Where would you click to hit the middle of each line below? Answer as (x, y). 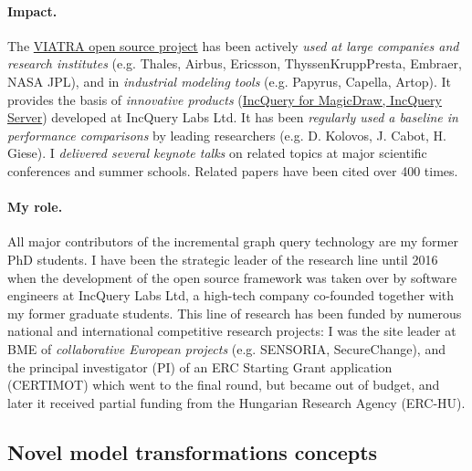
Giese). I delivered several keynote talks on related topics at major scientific (217, 153)
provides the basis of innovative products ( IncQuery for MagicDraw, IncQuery (225, 99)
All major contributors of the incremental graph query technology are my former (233, 241)
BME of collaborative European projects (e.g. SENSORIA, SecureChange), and (226, 348)
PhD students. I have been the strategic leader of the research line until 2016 (223, 259)
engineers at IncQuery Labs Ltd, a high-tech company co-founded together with (231, 295)
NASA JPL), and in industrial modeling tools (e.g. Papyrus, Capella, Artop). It (230, 81)
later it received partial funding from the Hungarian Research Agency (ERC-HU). (236, 402)
